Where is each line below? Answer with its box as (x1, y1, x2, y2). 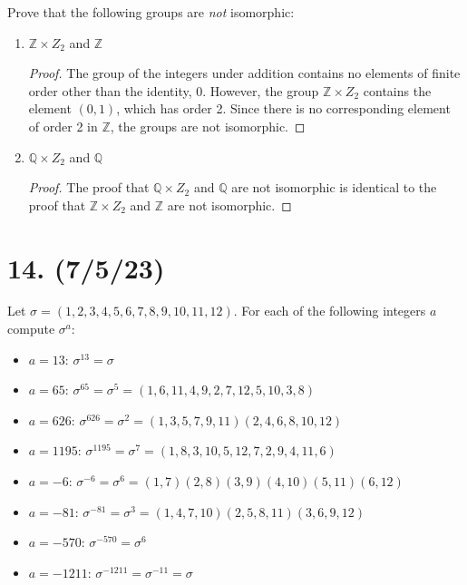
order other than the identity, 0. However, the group (28, 81, 319, 100)
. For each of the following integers (233, 301, 426, 320)
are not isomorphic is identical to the (231, 178, 437, 197)
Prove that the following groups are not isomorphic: (7, 3, 295, 21)
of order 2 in (28, 116, 98, 135)
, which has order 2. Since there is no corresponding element (116, 99, 451, 118)
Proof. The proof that (28, 178, 150, 197)
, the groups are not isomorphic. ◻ (110, 116, 306, 135)
